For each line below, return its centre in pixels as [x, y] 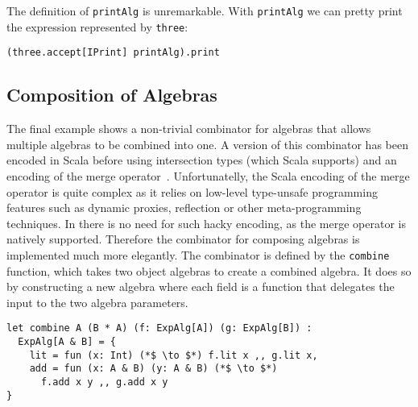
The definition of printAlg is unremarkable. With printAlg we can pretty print [205, 10]
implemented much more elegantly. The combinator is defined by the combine [198, 254]
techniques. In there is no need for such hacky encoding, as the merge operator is [206, 223]
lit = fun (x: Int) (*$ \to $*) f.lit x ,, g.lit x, [174, 355]
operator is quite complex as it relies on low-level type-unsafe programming [192, 191]
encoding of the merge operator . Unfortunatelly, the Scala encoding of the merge [208, 175]
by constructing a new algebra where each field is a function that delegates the [201, 287]
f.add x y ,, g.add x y [104, 382]
